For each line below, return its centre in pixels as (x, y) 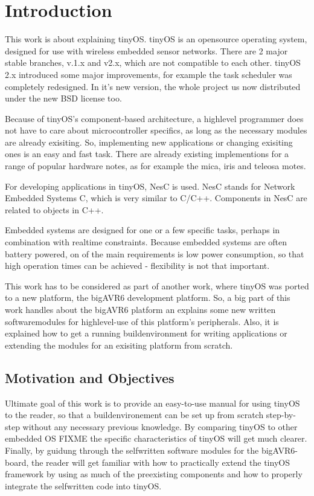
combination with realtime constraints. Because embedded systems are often (146, 242)
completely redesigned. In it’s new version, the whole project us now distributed (153, 86)
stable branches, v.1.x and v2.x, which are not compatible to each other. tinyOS (153, 63)
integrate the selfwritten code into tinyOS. (83, 485)
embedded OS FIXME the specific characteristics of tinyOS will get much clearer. (156, 438)
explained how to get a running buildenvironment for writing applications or (146, 333)
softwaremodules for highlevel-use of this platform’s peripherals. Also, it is (142, 321)
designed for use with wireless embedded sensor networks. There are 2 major (146, 50)
